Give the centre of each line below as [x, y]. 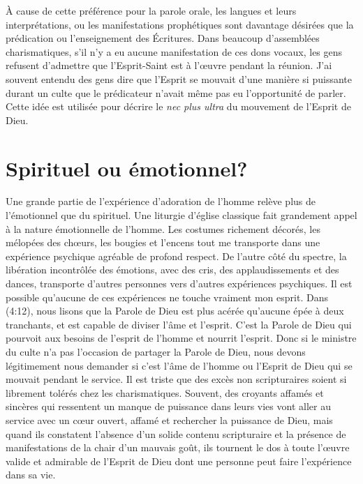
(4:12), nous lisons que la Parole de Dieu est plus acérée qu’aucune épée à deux [175, 311]
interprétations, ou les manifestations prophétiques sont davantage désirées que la [180, 24]
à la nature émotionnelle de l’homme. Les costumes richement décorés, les [163, 228]
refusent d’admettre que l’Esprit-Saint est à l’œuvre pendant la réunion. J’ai [169, 65]
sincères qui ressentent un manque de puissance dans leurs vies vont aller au [168, 406]
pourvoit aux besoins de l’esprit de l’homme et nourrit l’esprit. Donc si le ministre [181, 338]
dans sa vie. [31, 475]
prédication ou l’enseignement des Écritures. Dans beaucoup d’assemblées [163, 38]
